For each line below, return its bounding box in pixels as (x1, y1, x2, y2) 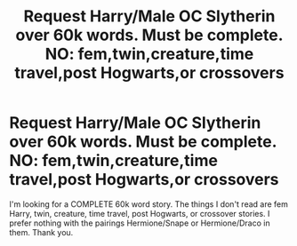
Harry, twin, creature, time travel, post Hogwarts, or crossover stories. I (9, 208, 270, 218)
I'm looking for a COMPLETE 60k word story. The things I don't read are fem (9, 198, 289, 210)
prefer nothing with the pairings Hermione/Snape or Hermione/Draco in (9, 218, 270, 228)
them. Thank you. (9, 226, 74, 237)
